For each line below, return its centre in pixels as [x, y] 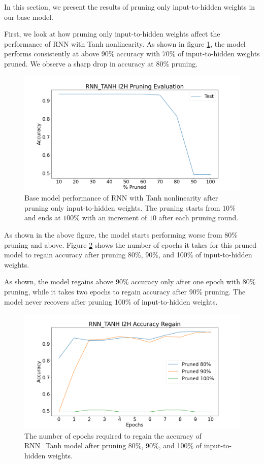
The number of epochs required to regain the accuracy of [113, 435]
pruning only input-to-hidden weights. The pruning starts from [122, 207]
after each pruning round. [199, 218]
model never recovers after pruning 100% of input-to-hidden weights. [111, 301]
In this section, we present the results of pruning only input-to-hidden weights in [130, 7]
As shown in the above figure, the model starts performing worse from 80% [121, 235]
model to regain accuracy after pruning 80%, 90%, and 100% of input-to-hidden [128, 255]
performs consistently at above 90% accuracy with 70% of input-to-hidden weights [132, 54]
